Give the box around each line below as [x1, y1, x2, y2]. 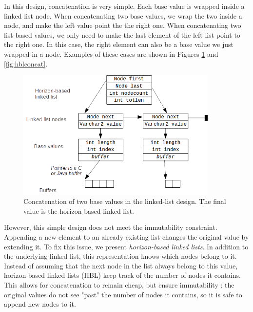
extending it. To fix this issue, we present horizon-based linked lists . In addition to [4, 241, 249, 251]
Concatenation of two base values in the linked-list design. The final [23, 196, 226, 206]
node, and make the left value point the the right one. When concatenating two [4, 20, 241, 30]
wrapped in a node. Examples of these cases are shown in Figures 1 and [4, 48, 218, 59]
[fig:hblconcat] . [4, 58, 48, 68]
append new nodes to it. [4, 299, 76, 309]
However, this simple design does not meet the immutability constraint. [4, 222, 217, 232]
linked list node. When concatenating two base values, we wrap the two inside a [4, 10, 242, 21]
